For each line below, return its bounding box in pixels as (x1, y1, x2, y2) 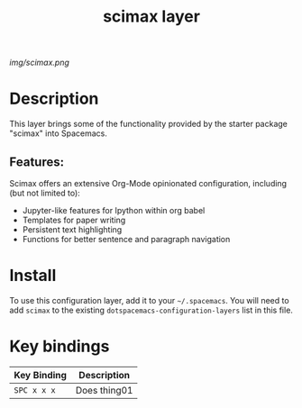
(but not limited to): (9, 187, 81, 198)
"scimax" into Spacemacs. (9, 128, 108, 139)
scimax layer (102, 6, 201, 27)
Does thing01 (75, 384, 133, 396)
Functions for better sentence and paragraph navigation (22, 233, 231, 244)
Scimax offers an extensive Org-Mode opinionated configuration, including (9, 177, 287, 188)
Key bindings (9, 336, 110, 357)
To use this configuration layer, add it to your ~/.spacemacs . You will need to (9, 295, 290, 305)
